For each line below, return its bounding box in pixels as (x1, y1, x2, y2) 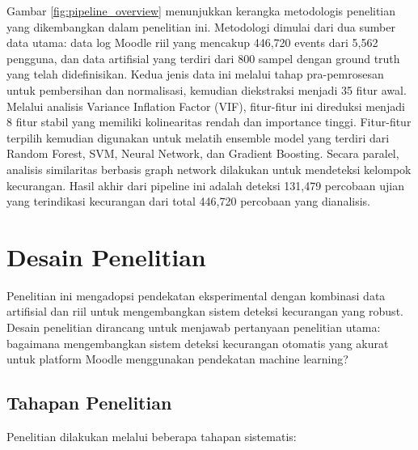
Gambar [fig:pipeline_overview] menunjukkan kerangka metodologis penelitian (6, 2, 396, 19)
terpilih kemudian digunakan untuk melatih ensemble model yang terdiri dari (6, 129, 390, 146)
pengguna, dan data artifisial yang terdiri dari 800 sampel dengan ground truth (6, 49, 400, 66)
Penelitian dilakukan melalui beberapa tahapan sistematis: (6, 428, 297, 445)
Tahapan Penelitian (6, 390, 172, 415)
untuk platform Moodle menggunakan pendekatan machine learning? (6, 350, 348, 367)
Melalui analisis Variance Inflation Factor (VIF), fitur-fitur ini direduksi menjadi (6, 97, 405, 114)
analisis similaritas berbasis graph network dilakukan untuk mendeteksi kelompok (6, 160, 412, 177)
